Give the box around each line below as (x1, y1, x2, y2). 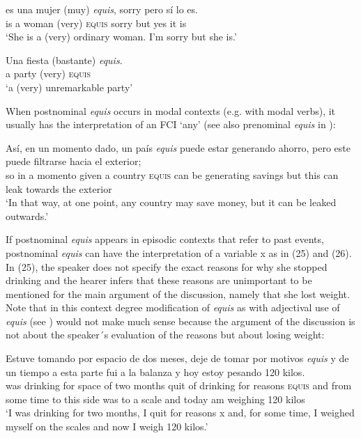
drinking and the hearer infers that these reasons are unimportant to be (6, 273, 312, 288)
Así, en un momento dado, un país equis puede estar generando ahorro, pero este (6, 140, 351, 155)
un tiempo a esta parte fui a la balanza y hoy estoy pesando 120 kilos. (6, 364, 305, 379)
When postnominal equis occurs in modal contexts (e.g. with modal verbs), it (6, 103, 336, 118)
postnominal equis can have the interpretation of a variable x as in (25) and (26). (6, 245, 352, 260)
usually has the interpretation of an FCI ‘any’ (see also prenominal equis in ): (6, 117, 336, 132)
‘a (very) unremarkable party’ (6, 79, 133, 94)
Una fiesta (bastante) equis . (6, 52, 123, 67)
